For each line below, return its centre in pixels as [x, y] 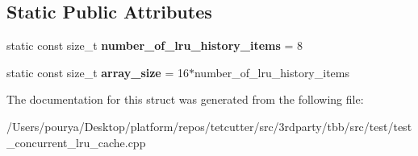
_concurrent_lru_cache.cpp [76, 142]
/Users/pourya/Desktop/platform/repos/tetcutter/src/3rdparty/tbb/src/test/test [209, 126]
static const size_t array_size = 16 [98, 72]
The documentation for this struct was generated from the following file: [185, 99]
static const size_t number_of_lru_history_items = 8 [155, 45]
